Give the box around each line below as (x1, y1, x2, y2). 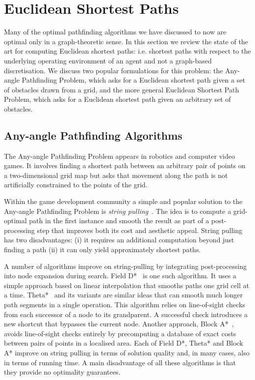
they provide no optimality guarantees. (4, 367, 121, 377)
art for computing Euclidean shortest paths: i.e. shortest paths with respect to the (4, 46, 251, 56)
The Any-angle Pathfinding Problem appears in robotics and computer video (4, 150, 235, 161)
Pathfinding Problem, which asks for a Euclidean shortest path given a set (22, 75, 245, 85)
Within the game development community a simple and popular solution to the (4, 196, 243, 206)
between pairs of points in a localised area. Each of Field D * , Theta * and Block (4, 338, 243, 348)
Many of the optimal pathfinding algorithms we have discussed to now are (4, 27, 227, 37)
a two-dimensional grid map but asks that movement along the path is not (4, 170, 228, 180)
